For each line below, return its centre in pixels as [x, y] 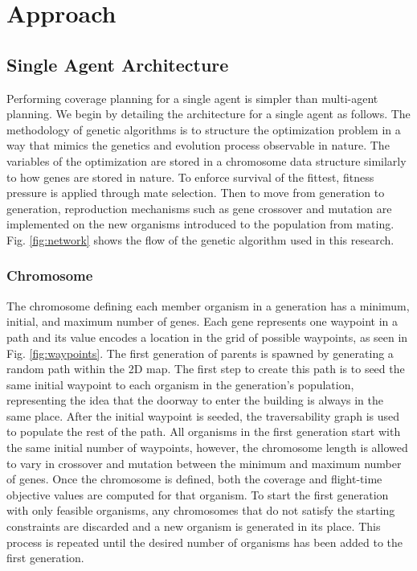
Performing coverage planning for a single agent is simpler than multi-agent [192, 98]
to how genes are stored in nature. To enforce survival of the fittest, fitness [190, 177]
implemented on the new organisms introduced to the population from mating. [200, 224]
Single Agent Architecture [118, 64]
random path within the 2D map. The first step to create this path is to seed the [206, 369]
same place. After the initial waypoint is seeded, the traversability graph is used [203, 415]
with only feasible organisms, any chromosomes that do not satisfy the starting [201, 510]
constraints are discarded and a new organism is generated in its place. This [194, 526]
